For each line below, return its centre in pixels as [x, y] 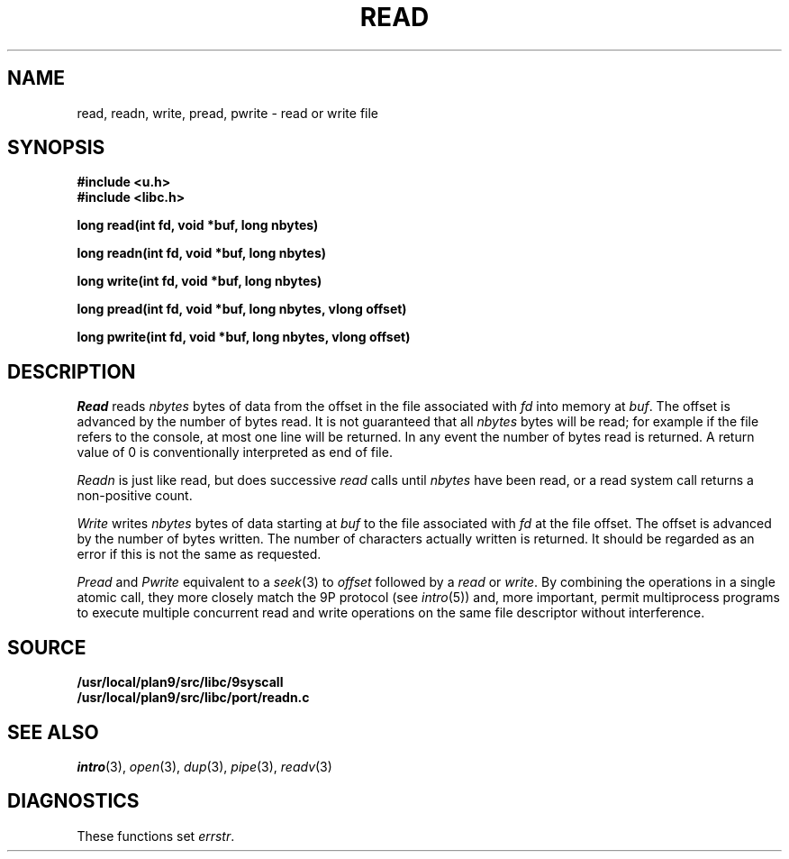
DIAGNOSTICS [73, 801]
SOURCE [47, 647]
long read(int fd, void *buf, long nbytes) [198, 225]
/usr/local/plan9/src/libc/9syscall [180, 682]
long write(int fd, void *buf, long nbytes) [200, 281]
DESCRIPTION [72, 371]
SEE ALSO [53, 732]
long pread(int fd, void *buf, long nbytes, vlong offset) [242, 309]
